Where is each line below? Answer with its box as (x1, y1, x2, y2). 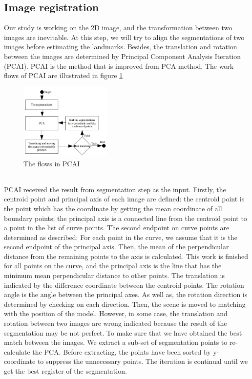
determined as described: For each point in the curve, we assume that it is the (4, 232, 237, 242)
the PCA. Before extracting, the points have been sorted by (32, 346, 211, 357)
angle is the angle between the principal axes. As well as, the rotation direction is (4, 289, 248, 299)
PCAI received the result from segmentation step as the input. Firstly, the (4, 184, 226, 194)
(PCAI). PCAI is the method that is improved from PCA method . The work (4, 60, 234, 71)
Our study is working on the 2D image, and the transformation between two (4, 22, 232, 33)
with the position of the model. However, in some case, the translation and (4, 308, 228, 319)
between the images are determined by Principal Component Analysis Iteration (4, 51, 241, 61)
